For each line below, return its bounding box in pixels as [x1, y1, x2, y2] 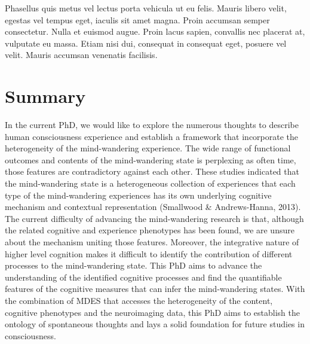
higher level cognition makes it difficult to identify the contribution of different [5, 247, 293, 260]
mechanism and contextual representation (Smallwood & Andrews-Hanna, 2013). [5, 200, 301, 213]
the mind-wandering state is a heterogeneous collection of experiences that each [5, 177, 296, 190]
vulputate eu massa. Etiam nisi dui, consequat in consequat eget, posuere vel [5, 36, 287, 49]
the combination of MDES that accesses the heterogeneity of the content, [5, 294, 273, 306]
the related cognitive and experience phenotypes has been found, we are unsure [5, 224, 294, 236]
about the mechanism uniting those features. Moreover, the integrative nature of [5, 236, 299, 248]
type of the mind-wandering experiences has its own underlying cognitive [5, 188, 272, 201]
